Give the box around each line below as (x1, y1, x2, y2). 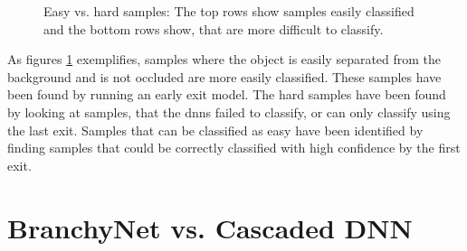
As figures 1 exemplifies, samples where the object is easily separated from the (7, 50, 442, 69)
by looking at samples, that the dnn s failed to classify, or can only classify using (7, 102, 451, 121)
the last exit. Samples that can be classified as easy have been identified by (7, 120, 424, 139)
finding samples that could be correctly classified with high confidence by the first (7, 138, 461, 157)
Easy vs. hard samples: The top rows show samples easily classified (43, 2, 415, 20)
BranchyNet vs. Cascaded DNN (7, 209, 413, 246)
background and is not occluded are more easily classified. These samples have (7, 67, 442, 86)
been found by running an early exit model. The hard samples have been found (7, 85, 446, 104)
